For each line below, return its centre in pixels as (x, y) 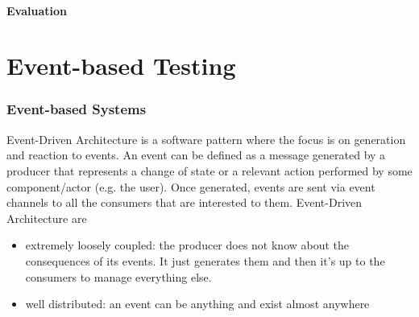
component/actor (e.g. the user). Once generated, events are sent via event (191, 186)
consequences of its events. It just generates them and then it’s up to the (205, 260)
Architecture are (47, 218)
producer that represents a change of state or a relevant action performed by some (209, 170)
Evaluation (37, 10)
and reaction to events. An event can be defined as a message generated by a (196, 155)
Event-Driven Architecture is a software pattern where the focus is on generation (206, 139)
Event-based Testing (121, 66)
